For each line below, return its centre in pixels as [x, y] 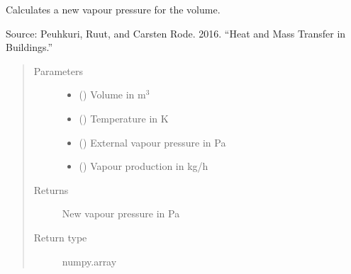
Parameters [58, 70]
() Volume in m [112, 95]
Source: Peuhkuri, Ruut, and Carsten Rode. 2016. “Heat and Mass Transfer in [176, 33]
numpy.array [89, 261]
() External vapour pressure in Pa [152, 142]
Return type [60, 237]
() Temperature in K [124, 118]
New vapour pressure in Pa [121, 213]
